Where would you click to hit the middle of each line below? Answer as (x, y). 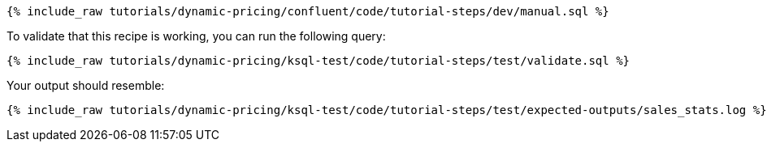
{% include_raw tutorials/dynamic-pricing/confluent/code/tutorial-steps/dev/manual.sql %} (308, 11)
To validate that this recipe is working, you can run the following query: (196, 36)
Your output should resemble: (86, 85)
